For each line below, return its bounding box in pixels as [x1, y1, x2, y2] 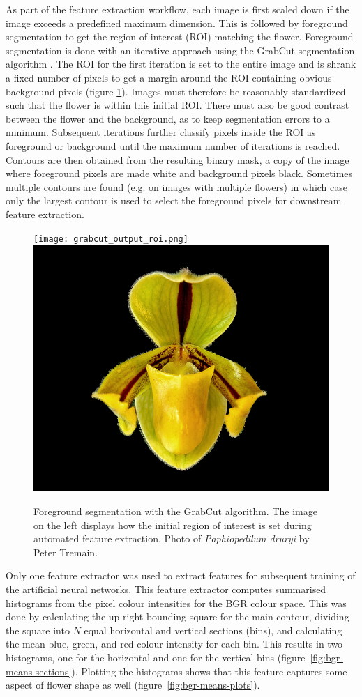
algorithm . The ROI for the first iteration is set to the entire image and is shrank [6, 56, 356, 71]
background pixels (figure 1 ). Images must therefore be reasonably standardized [6, 84, 346, 98]
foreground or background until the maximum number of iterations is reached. [6, 138, 340, 153]
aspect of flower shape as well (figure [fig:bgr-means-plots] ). [6, 677, 260, 692]
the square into [6, 622, 70, 637]
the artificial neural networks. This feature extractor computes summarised [6, 582, 326, 597]
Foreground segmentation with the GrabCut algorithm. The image [33, 504, 317, 519]
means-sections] [6, 664, 72, 678]
